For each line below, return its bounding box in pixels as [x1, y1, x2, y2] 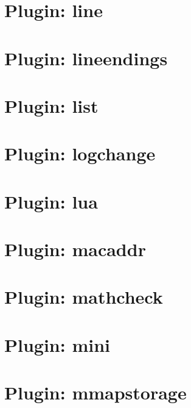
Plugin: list [4, 93, 99, 118]
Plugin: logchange [4, 141, 156, 166]
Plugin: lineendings [4, 45, 168, 70]
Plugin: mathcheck [4, 284, 163, 309]
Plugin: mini [4, 332, 110, 357]
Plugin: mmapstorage [4, 380, 187, 405]
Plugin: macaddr [4, 237, 146, 262]
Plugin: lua [4, 188, 98, 213]
